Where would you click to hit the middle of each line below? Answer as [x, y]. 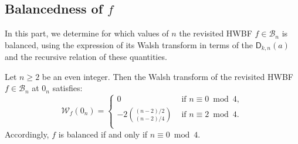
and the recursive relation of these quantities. [86, 57]
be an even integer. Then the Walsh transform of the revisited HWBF [167, 76]
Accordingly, [27, 134]
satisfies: [67, 88]
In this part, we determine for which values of [87, 33]
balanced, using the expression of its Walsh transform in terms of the [129, 44]
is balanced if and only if [103, 134]
